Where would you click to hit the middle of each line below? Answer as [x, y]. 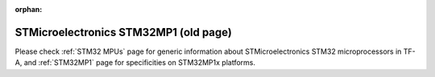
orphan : [29, 9]
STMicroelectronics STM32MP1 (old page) [124, 32]
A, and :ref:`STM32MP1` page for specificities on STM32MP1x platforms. [135, 63]
